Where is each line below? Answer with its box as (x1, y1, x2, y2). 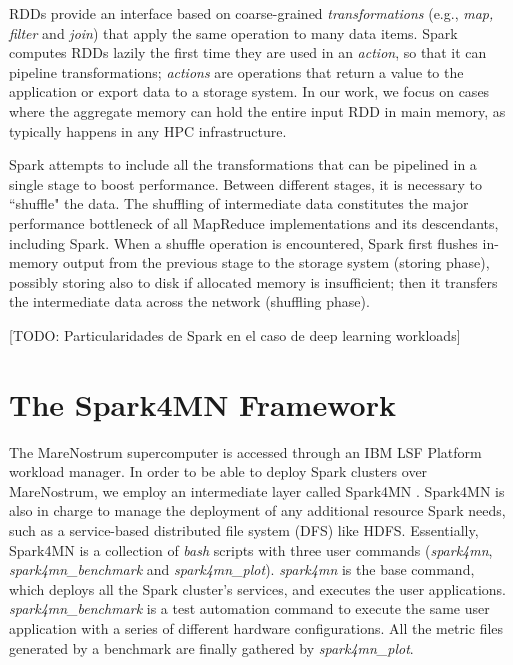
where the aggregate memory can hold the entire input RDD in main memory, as (9, 100, 506, 121)
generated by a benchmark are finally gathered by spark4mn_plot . (9, 637, 414, 658)
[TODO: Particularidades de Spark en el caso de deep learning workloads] (9, 324, 461, 345)
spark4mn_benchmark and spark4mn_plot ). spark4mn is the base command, (9, 559, 475, 580)
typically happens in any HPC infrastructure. (9, 120, 287, 141)
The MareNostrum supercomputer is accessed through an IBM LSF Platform (9, 441, 482, 462)
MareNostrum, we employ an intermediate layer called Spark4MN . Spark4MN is (9, 480, 505, 501)
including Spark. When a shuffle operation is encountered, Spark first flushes (9, 232, 478, 253)
